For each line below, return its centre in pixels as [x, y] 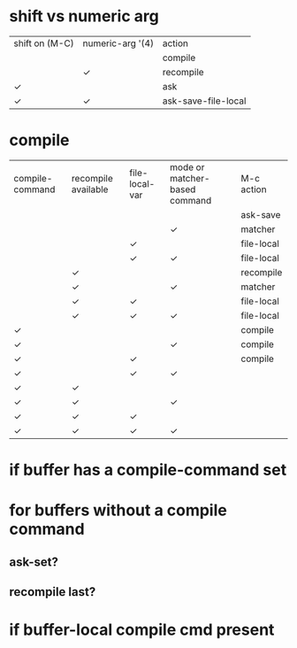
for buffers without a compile [118, 510]
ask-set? [34, 562]
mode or [187, 167]
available [90, 189]
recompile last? [53, 592]
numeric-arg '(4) [118, 43]
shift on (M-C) [44, 43]
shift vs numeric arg [84, 16]
